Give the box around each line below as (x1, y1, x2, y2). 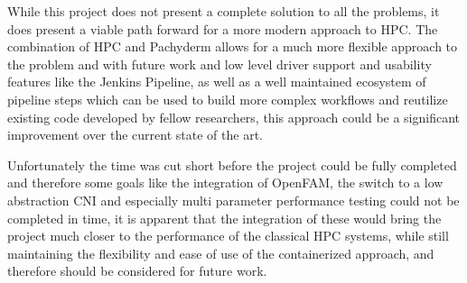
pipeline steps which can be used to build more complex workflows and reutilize (7, 89, 448, 108)
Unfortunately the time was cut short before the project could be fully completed (7, 155, 457, 174)
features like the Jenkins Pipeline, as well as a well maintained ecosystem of (7, 72, 426, 91)
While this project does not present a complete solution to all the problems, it (7, 2, 440, 20)
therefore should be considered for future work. (7, 261, 267, 280)
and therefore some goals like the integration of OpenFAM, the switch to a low (7, 173, 444, 192)
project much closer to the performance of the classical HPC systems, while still (7, 226, 449, 245)
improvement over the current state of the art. (7, 125, 263, 144)
